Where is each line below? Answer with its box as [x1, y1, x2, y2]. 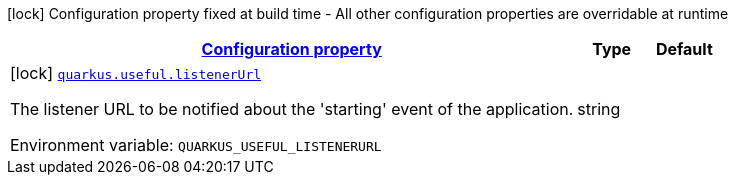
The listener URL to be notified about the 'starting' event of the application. [10, 99, 574, 119]
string [577, 99, 621, 119]
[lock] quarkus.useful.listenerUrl [10, 63, 262, 83]
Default [655, 39, 713, 59]
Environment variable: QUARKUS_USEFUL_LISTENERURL [10, 135, 382, 155]
